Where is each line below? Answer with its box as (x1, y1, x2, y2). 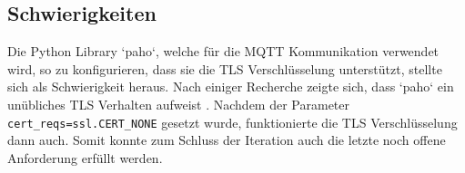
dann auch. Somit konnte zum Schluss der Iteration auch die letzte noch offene (7, 130, 446, 149)
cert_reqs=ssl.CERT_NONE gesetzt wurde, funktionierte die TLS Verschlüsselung (7, 112, 458, 131)
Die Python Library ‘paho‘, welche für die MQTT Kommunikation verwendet (7, 42, 440, 61)
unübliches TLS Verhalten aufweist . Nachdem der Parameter (7, 94, 349, 113)
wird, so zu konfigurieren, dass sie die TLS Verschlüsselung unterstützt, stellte (7, 59, 442, 78)
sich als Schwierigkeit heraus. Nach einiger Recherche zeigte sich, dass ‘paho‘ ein (7, 77, 454, 96)
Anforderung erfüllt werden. (7, 148, 163, 167)
